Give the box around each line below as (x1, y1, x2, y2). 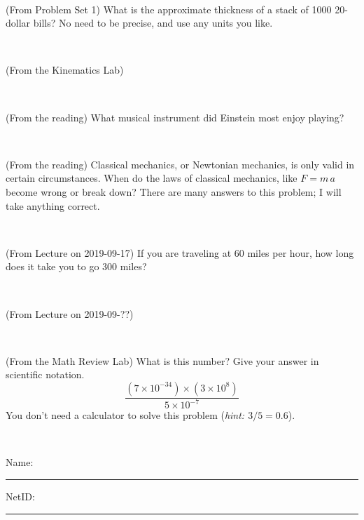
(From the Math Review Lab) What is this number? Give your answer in (6, 353, 319, 368)
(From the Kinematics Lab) (6, 62, 124, 77)
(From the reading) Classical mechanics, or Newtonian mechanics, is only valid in (6, 156, 355, 171)
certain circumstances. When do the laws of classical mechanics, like (6, 171, 297, 185)
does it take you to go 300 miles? (6, 259, 147, 274)
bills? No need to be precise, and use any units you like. (33, 15, 273, 30)
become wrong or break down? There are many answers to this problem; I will (6, 184, 342, 199)
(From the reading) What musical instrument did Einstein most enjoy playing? (6, 109, 344, 124)
